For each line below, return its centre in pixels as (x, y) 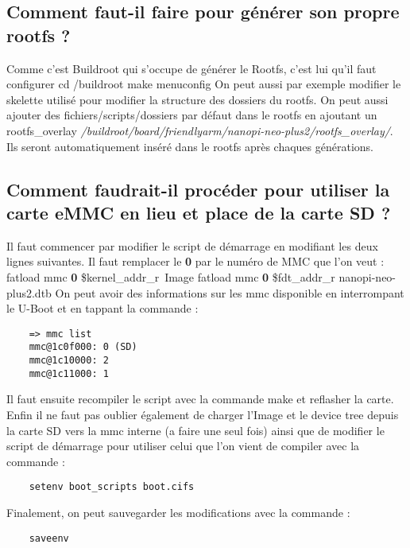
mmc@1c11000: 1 (69, 373)
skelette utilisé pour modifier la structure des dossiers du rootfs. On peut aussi (197, 99)
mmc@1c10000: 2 (69, 361)
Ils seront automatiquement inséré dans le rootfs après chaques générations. (190, 146)
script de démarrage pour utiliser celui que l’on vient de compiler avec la (183, 446)
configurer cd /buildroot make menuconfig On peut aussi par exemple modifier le (204, 84)
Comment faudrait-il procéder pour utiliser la (198, 189)
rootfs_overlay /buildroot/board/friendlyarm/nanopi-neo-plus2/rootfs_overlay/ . (200, 130)
